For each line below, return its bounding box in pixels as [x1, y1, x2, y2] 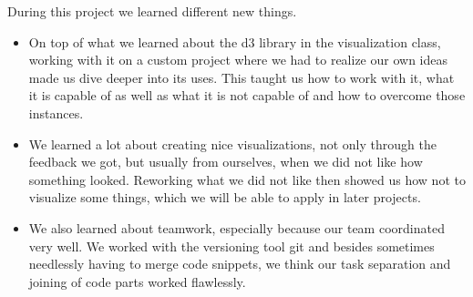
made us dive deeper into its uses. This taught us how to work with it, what [28, 67, 455, 87]
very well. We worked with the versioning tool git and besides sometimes [28, 236, 435, 255]
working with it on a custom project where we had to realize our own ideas [28, 50, 447, 69]
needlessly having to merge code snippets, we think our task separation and [28, 254, 451, 273]
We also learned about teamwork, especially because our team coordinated [28, 218, 445, 237]
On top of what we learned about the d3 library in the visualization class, [28, 32, 441, 51]
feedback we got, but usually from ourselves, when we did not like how [28, 152, 423, 171]
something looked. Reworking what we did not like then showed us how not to [28, 169, 466, 189]
